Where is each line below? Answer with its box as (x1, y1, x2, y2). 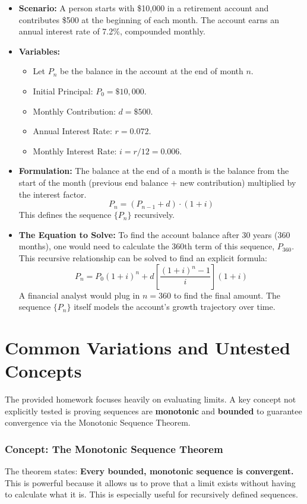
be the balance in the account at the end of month (60, 65, 243, 77)
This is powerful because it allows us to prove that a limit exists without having (5, 476, 296, 489)
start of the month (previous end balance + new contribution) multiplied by (18, 176, 296, 188)
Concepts (5, 359, 82, 383)
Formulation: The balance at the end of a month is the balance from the (18, 164, 289, 177)
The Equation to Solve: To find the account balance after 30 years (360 (18, 228, 290, 240)
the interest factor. (18, 188, 87, 200)
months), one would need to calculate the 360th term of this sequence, (18, 240, 275, 252)
